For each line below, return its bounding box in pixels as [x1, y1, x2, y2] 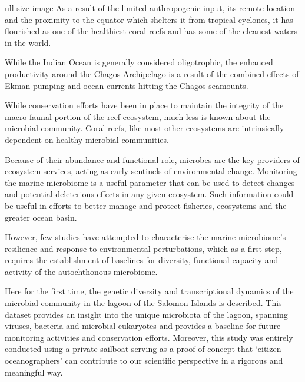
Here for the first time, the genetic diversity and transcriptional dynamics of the [5, 285, 294, 297]
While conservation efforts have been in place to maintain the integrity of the [5, 99, 284, 111]
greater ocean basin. [5, 211, 77, 223]
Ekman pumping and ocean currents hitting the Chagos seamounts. [5, 79, 248, 91]
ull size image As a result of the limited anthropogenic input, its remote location [5, 2, 296, 14]
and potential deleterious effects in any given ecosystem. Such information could [5, 188, 294, 200]
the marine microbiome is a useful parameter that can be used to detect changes [5, 176, 295, 188]
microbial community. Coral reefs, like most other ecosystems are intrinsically [5, 122, 284, 134]
